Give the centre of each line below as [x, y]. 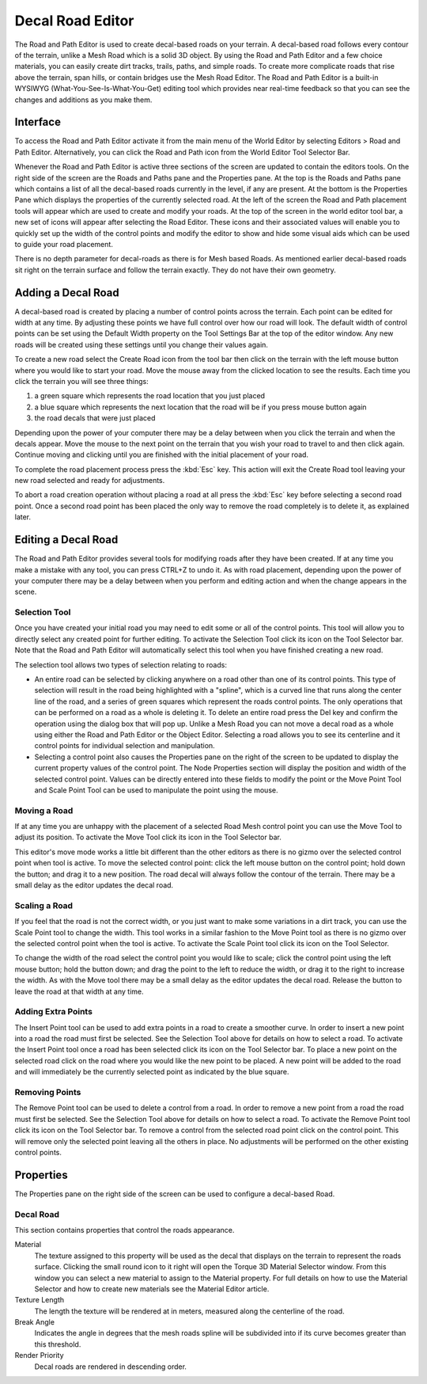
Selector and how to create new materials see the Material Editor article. [152, 1289]
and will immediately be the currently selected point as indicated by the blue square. [152, 1072]
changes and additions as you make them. [83, 100]
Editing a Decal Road [66, 540]
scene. [26, 592]
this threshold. [58, 1344]
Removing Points [48, 1092]
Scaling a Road [44, 905]
